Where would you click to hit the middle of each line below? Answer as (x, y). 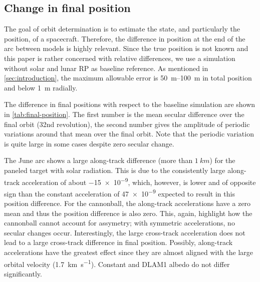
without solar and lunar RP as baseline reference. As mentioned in (106, 68)
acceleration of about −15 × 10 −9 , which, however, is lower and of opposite (139, 181)
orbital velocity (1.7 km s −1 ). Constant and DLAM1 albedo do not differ (117, 263)
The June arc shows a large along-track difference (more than (98, 160)
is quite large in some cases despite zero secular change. (89, 143)
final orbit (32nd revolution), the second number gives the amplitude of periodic (127, 124)
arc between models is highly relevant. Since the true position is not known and (126, 48)
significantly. (23, 273)
